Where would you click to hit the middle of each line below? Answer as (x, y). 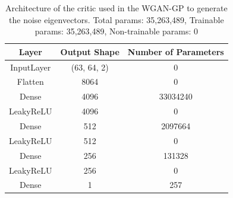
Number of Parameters (176, 51)
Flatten (30, 82)
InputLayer (31, 67)
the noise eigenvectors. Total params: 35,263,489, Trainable (116, 19)
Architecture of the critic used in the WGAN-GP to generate (116, 8)
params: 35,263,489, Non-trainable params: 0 (116, 31)
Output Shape (90, 51)
